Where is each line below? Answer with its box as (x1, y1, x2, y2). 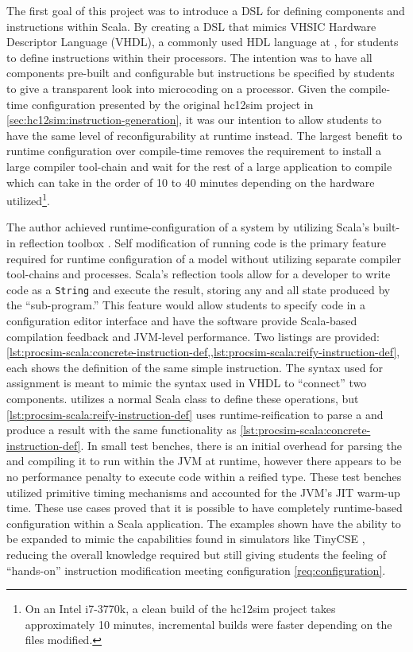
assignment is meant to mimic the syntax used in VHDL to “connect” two (6, 375, 367, 391)
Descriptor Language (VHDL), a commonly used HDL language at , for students (6, 33, 399, 50)
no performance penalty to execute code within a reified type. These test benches (6, 468, 402, 484)
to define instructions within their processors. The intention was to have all (6, 49, 372, 65)
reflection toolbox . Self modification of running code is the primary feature (19, 234, 386, 250)
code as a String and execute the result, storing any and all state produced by (6, 281, 391, 297)
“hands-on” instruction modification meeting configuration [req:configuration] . (6, 561, 386, 578)
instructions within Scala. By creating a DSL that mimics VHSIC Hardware (6, 17, 376, 34)
